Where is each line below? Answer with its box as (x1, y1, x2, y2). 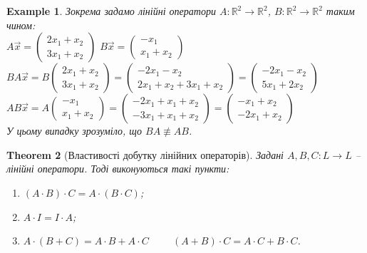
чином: (6, 17, 36, 32)
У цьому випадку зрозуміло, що (6, 123, 143, 138)
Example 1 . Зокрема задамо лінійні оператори (6, 4, 216, 18)
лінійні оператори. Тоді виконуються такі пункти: (6, 161, 229, 176)
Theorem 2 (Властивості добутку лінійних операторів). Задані (6, 147, 284, 162)
